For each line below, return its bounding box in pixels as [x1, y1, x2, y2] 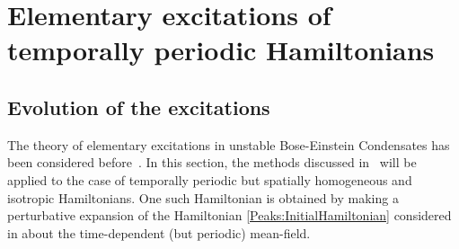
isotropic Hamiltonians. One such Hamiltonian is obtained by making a [7, 188, 399, 207]
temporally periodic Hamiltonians [7, 31, 435, 68]
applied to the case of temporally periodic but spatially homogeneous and [7, 170, 412, 189]
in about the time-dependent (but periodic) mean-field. [7, 223, 311, 242]
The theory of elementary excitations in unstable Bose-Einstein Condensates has [7, 135, 450, 154]
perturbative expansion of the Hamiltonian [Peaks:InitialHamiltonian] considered [7, 206, 452, 225]
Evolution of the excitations [7, 93, 270, 120]
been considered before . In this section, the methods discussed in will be [7, 153, 417, 172]
